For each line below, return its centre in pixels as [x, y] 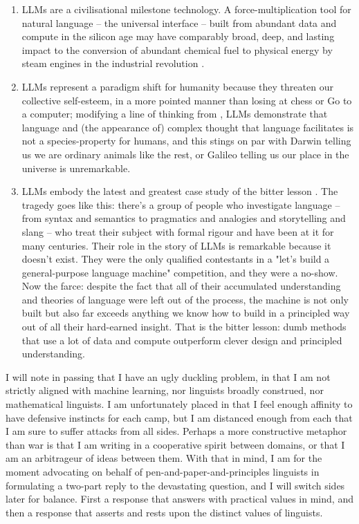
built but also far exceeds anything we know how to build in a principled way [186, 313]
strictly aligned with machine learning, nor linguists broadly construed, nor [165, 390]
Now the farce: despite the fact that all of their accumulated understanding [181, 286]
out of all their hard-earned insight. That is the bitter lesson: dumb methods [184, 327]
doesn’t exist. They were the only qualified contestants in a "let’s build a [176, 259]
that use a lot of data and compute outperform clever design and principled [182, 340]
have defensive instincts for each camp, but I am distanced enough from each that [179, 417]
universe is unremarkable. [76, 168]
